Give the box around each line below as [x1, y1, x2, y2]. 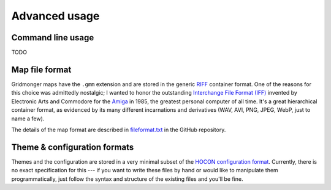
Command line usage [11, 32, 94, 43]
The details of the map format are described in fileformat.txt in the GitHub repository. [11, 126, 226, 133]
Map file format [11, 64, 72, 75]
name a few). [11, 115, 45, 122]
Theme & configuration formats [11, 142, 134, 152]
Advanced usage [11, 9, 100, 23]
